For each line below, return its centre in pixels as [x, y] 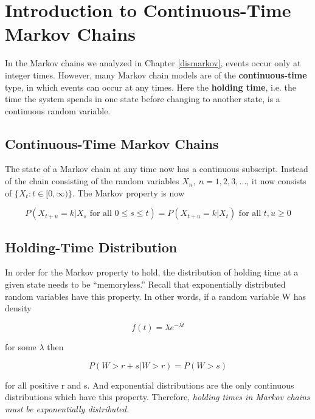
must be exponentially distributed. [67, 408]
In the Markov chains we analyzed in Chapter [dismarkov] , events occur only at [153, 63]
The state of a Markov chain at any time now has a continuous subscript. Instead [157, 169]
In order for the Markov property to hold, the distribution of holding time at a [152, 272]
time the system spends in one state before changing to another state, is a [143, 99]
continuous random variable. [58, 110]
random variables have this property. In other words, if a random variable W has [155, 296]
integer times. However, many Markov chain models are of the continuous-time [156, 74]
